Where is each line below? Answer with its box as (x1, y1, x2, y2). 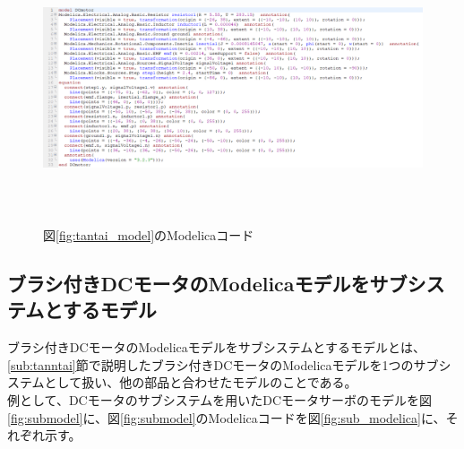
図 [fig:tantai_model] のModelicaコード (43, 225, 254, 244)
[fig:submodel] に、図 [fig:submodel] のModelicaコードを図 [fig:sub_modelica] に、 (7, 408, 446, 427)
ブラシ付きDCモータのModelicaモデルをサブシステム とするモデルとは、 (7, 338, 425, 357)
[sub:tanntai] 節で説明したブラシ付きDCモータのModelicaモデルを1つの (7, 355, 414, 374)
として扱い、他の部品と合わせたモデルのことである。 (44, 373, 357, 392)
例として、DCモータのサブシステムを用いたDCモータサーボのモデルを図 (7, 390, 433, 409)
